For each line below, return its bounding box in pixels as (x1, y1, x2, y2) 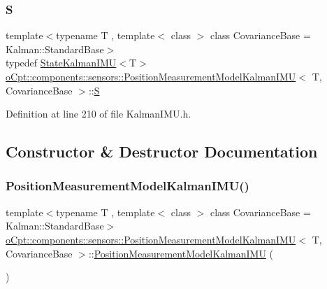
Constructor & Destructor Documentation (6, 141, 318, 162)
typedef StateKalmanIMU (6, 55, 117, 70)
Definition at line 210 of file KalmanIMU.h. (6, 106, 191, 121)
